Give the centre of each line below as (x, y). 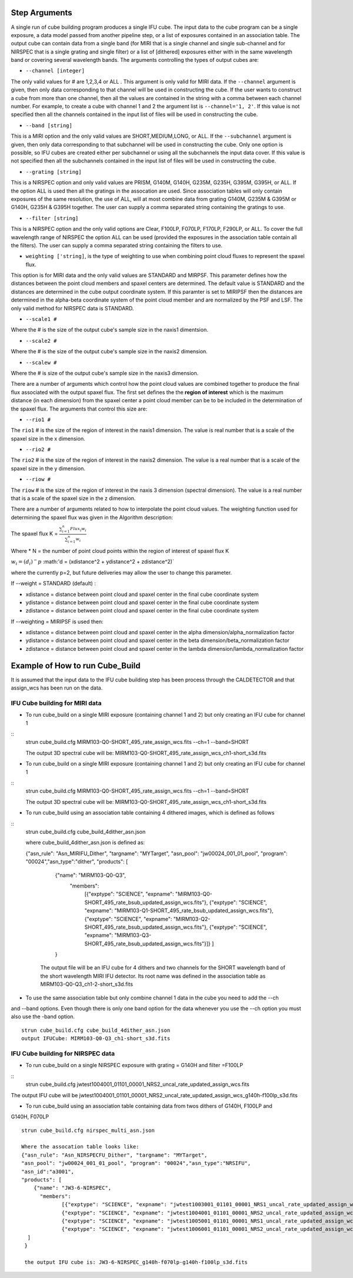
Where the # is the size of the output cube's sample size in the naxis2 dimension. (109, 352)
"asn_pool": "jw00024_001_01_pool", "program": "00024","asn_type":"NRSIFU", (136, 1163)
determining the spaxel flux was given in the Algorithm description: (92, 517)
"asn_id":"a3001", (48, 1171)
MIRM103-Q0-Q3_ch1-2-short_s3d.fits (87, 984)
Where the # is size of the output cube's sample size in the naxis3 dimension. (105, 373)
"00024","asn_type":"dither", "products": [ (77, 862)
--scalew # (41, 362)
